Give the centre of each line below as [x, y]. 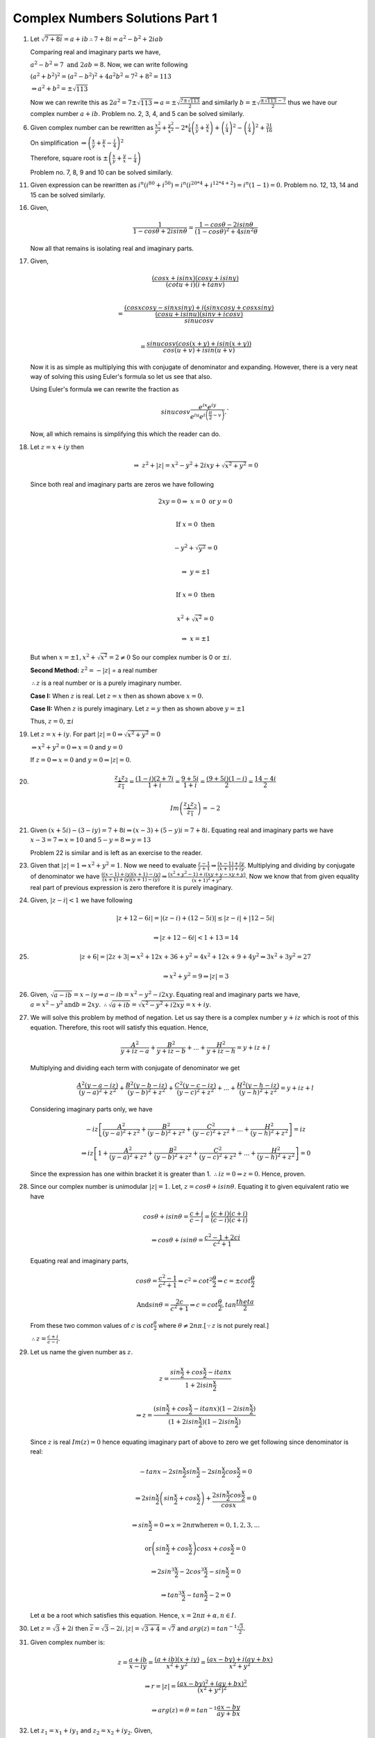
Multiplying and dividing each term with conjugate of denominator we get [135, 1068]
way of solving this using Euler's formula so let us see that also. [121, 376]
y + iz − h [221, 1051]
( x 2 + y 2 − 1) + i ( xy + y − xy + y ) [207, 874]
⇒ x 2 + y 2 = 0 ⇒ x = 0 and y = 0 [77, 747]
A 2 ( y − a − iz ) [98, 1085]
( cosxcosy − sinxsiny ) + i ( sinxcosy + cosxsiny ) [199, 307]
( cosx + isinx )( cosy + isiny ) [195, 278]
